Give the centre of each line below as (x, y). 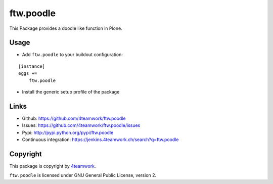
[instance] (32, 66)
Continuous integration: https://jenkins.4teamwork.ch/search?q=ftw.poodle (100, 140)
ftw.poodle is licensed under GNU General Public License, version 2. (83, 175)
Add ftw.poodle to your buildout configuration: (73, 55)
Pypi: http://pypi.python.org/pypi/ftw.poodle (68, 132)
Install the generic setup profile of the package (71, 92)
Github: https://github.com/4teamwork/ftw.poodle (74, 118)
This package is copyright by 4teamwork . (53, 166)
